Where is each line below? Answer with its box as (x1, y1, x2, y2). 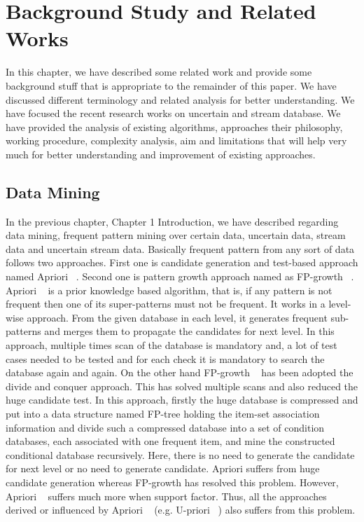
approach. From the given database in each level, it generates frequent (27, 310, 328, 324)
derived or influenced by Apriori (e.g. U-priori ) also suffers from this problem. (6, 502, 356, 517)
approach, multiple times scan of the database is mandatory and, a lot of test (6, 338, 337, 352)
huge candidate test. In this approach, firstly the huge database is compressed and (6, 392, 358, 407)
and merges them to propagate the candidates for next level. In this (44, 324, 335, 338)
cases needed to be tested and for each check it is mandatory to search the (6, 351, 325, 366)
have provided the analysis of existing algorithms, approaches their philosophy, (6, 119, 343, 134)
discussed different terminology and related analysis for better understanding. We (6, 92, 355, 107)
